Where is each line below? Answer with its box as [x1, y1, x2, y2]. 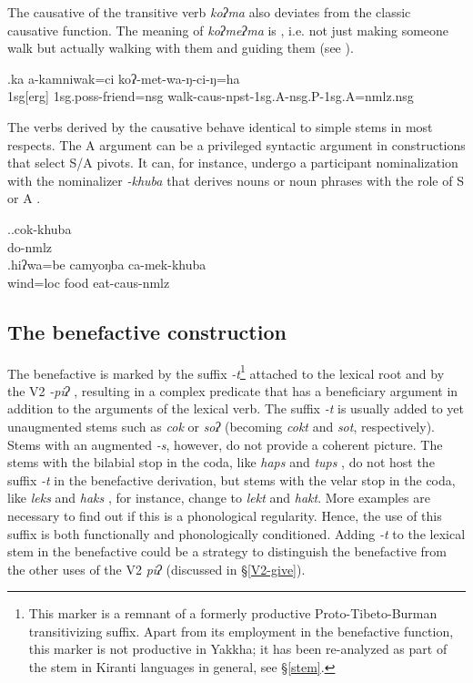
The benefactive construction [7, 317, 287, 345]
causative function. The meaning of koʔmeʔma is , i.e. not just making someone [7, 20, 449, 39]
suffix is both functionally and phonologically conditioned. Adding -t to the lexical [7, 524, 466, 543]
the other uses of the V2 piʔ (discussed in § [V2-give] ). [7, 559, 306, 578]
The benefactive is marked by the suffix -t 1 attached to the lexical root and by [7, 361, 445, 382]
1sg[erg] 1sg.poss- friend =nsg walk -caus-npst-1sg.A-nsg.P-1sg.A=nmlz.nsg [7, 87, 414, 106]
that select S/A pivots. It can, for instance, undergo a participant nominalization [7, 153, 458, 172]
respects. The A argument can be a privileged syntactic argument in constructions [7, 135, 466, 154]
